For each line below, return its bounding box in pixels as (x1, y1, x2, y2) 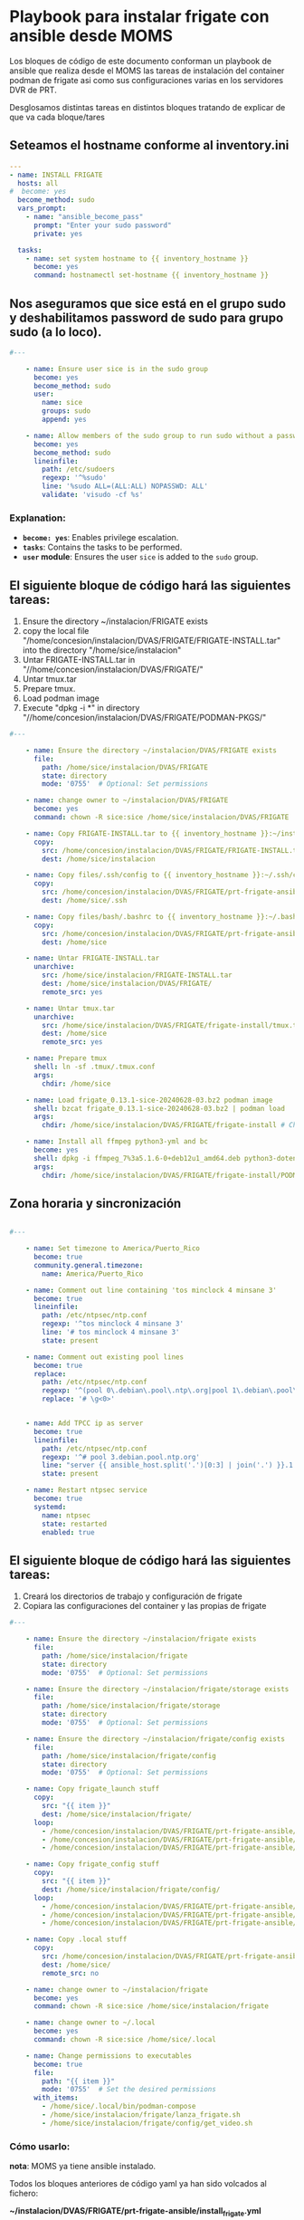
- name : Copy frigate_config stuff (25, 1860, 160, 1869)
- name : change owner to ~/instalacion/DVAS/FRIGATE (25, 796, 229, 805)
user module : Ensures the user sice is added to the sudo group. (22, 551, 259, 562)
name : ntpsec (42, 1510, 91, 1520)
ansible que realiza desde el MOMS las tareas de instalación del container (9, 65, 285, 76)
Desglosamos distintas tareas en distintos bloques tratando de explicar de (9, 101, 286, 112)
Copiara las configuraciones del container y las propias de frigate (22, 1601, 267, 1612)
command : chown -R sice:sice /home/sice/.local (33, 2035, 217, 2044)
